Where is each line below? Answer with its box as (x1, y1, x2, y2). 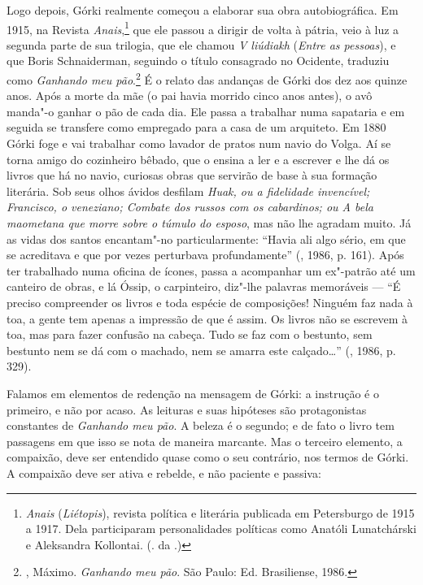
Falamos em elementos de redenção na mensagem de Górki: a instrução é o (7, 384, 379, 401)
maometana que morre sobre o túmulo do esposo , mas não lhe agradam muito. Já (7, 214, 412, 232)
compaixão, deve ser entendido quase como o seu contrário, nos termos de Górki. (7, 448, 409, 466)
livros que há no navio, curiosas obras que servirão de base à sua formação (7, 167, 377, 184)
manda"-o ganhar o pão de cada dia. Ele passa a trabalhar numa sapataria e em (7, 102, 405, 119)
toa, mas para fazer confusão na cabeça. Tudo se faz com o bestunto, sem (7, 326, 373, 343)
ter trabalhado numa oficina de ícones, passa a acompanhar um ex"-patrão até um (7, 262, 416, 279)
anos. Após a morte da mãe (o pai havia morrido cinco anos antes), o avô (7, 87, 373, 104)
